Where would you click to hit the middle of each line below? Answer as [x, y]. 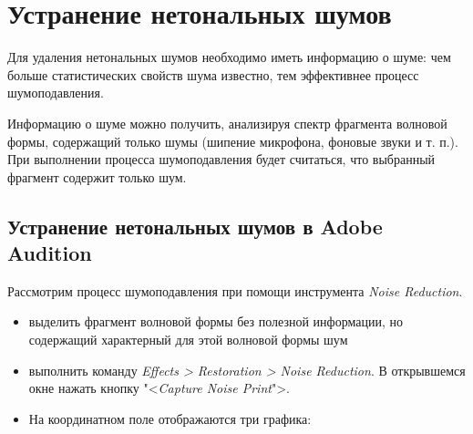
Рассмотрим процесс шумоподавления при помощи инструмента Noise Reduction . [235, 290]
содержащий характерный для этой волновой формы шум [188, 340]
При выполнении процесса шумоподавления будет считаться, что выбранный [221, 159]
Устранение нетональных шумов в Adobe [195, 226]
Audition [50, 253]
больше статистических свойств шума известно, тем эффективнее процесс [213, 74]
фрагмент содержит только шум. [97, 176]
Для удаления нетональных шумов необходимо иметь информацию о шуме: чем [229, 57]
